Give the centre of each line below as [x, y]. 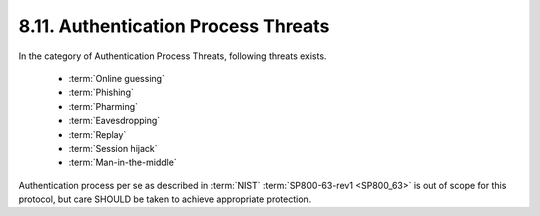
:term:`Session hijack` [113, 148]
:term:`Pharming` [103, 106]
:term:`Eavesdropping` [114, 121]
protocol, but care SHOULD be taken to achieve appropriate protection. [165, 199]
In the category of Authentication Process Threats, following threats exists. [172, 56]
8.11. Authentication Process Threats [174, 26]
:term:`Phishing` [101, 92]
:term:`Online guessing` [116, 78]
